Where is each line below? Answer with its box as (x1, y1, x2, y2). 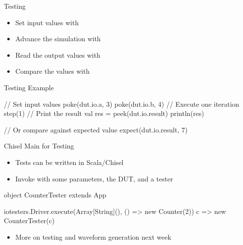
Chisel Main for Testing (4, 141, 74, 151)
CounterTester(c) (4, 215, 55, 226)
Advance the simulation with (15, 33, 101, 44)
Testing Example (4, 82, 54, 92)
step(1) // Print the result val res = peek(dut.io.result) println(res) (4, 108, 204, 118)
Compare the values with (15, 66, 90, 76)
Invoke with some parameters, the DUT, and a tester (15, 173, 173, 183)
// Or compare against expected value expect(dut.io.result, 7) (4, 124, 188, 134)
